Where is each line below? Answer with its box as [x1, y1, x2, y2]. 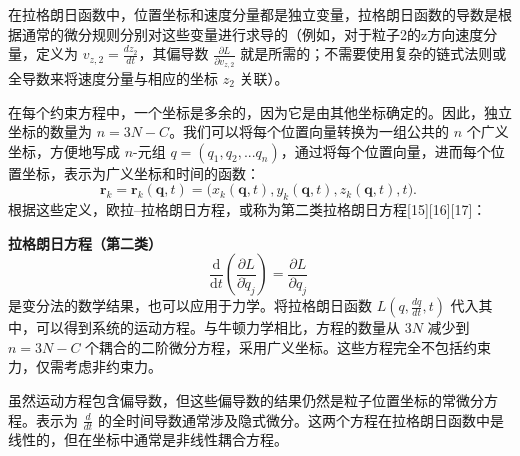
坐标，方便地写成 [8, 140, 120, 161]
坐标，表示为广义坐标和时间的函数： [21, 162, 260, 183]
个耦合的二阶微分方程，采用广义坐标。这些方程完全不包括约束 [85, 336, 492, 357]
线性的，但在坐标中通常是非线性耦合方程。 [8, 429, 288, 450]
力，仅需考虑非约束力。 [8, 356, 162, 377]
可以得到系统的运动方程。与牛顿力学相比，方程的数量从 [35, 317, 400, 338]
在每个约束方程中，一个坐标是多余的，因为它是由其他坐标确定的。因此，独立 [8, 101, 512, 122]
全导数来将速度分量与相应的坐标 [8, 67, 218, 88]
